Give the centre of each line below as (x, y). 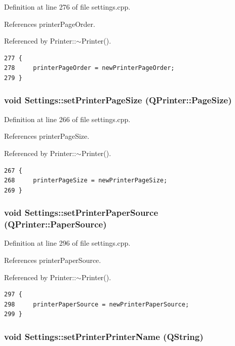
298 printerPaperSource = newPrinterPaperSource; (97, 304)
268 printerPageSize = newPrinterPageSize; (86, 181)
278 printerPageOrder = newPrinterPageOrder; (89, 68)
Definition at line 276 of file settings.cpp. (67, 7)
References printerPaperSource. (53, 260)
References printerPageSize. (47, 136)
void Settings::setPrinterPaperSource (81, 213)
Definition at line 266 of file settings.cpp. (67, 119)
